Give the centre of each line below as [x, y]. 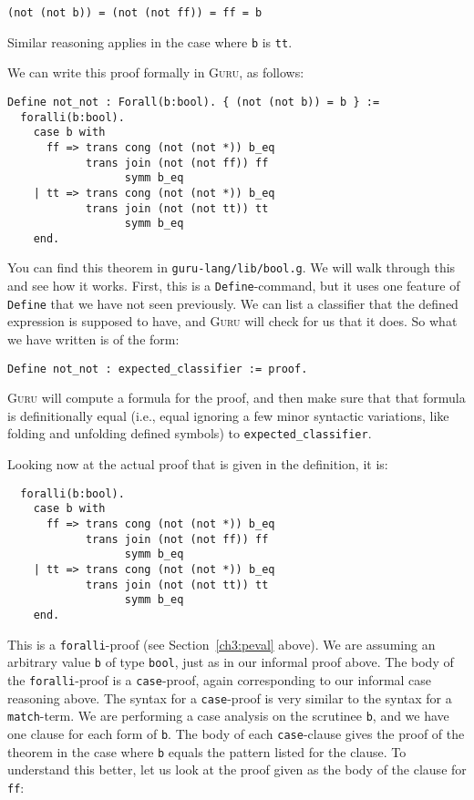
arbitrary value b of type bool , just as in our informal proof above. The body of [231, 662]
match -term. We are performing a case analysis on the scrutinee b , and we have [228, 716]
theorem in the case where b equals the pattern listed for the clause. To [207, 751]
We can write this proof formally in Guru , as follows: [156, 72]
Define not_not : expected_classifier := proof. [158, 369]
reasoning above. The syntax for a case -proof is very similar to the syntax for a [230, 697]
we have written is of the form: [93, 339]
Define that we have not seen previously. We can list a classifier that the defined [233, 303]
